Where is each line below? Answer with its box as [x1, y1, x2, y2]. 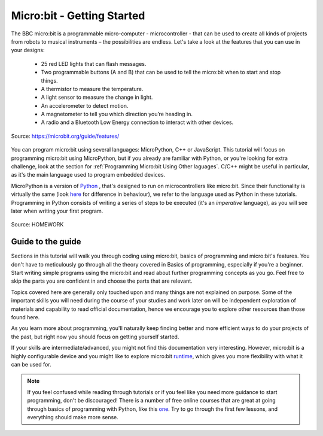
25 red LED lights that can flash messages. [41, 60, 147, 67]
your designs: [11, 47, 45, 54]
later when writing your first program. [11, 207, 103, 214]
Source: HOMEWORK [11, 221, 64, 228]
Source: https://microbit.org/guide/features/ [11, 132, 120, 140]
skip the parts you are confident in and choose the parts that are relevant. [11, 277, 193, 284]
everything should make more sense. [27, 413, 119, 420]
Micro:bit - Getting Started [11, 9, 145, 22]
